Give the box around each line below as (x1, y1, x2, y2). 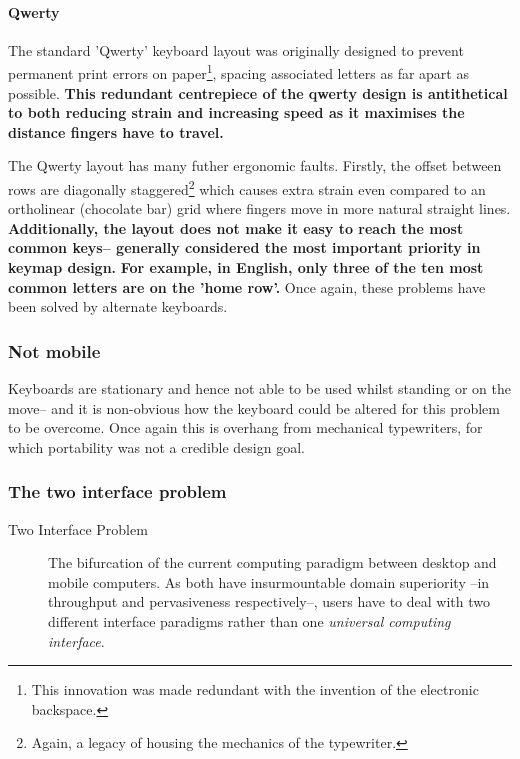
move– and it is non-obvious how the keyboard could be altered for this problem (8, 397, 500, 418)
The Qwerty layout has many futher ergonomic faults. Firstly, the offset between (8, 155, 502, 176)
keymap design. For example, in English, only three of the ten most (8, 257, 484, 278)
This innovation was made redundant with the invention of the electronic (31, 679, 479, 700)
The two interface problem (8, 479, 227, 504)
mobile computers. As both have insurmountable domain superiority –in (48, 571, 490, 592)
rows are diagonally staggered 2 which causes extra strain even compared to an (8, 176, 486, 199)
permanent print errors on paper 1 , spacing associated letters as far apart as (8, 60, 469, 84)
